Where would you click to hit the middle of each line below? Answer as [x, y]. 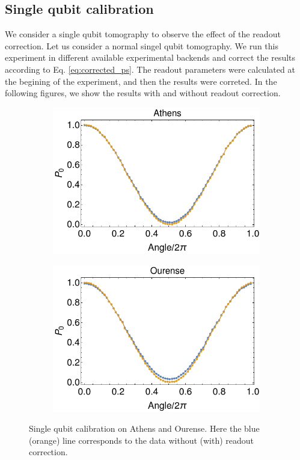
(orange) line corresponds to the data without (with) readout [142, 440]
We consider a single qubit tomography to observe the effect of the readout [143, 34]
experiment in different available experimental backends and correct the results [150, 57]
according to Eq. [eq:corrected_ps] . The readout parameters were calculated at [150, 69]
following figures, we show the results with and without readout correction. [143, 93]
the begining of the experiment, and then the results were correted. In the [141, 81]
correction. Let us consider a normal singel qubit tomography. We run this [142, 45]
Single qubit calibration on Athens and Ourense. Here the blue [144, 428]
